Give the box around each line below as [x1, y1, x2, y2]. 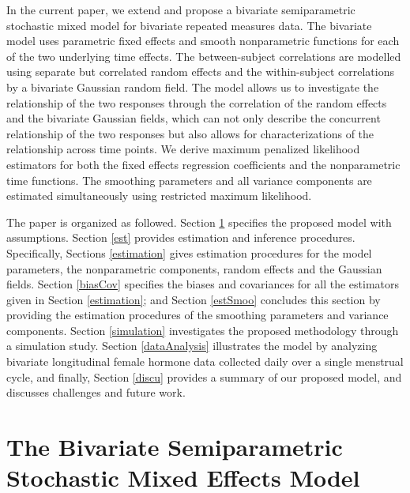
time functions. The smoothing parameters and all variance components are [6, 171, 372, 188]
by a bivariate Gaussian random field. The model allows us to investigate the [6, 78, 379, 95]
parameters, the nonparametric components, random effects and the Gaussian [6, 260, 382, 277]
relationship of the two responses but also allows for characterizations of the [6, 125, 374, 141]
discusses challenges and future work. [6, 384, 186, 401]
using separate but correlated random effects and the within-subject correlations [6, 63, 395, 80]
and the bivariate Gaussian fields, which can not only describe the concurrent [6, 110, 381, 126]
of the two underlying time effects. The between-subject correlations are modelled [6, 47, 401, 64]
